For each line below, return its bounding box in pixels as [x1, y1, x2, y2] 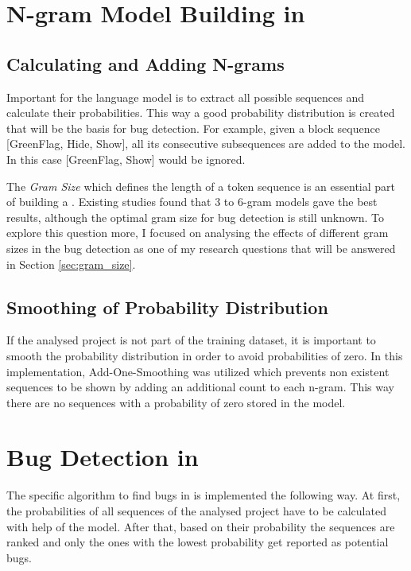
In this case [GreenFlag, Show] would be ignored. [6, 150, 246, 167]
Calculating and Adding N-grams [6, 51, 285, 76]
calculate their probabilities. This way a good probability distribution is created [6, 104, 395, 121]
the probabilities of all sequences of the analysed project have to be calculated [6, 503, 386, 519]
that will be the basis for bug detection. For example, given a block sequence [6, 119, 380, 136]
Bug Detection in [6, 441, 199, 473]
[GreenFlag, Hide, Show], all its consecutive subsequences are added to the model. [6, 135, 406, 152]
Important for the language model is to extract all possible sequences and [6, 88, 365, 105]
